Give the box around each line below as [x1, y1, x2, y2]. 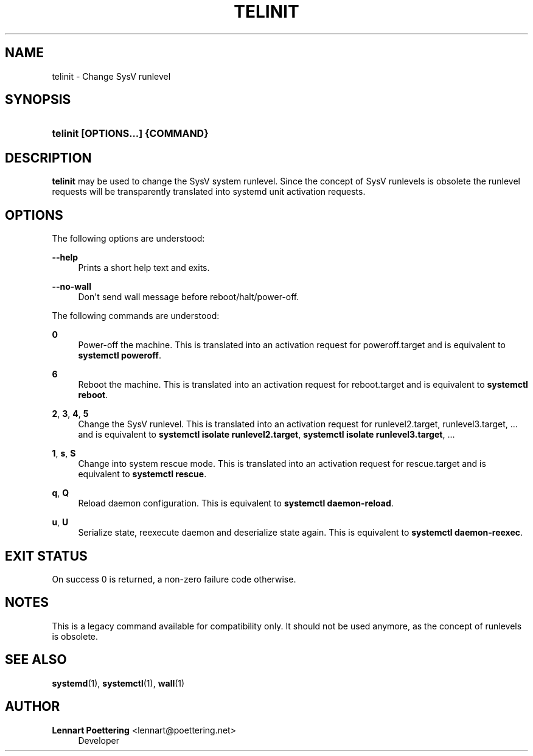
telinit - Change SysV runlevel [52, 71, 171, 82]
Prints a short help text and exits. [78, 262, 210, 273]
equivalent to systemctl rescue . [78, 469, 207, 480]
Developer [78, 735, 119, 746]
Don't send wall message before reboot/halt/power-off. [78, 292, 299, 303]
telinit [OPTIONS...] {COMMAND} [52, 127, 209, 140]
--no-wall [52, 281, 91, 292]
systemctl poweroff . [78, 350, 161, 361]
